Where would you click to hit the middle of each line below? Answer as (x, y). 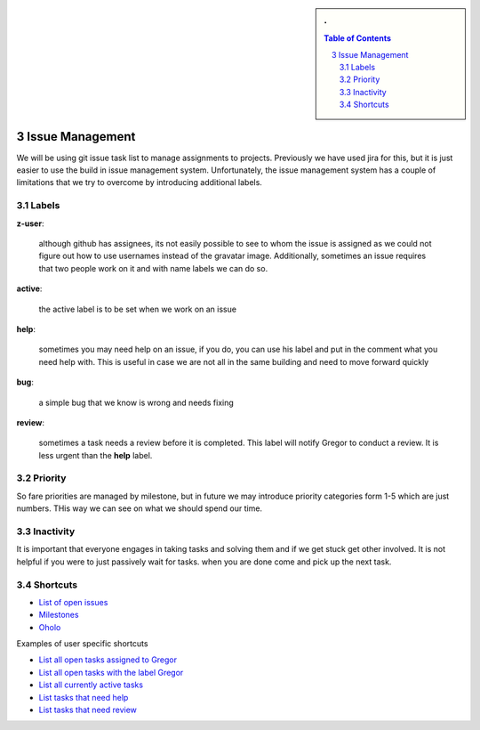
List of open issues (73, 602)
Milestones (59, 615)
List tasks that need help (84, 697)
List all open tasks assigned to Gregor (108, 660)
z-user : (30, 223)
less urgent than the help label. (96, 455)
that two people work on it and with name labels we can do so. (153, 268)
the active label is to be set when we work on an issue (138, 309)
